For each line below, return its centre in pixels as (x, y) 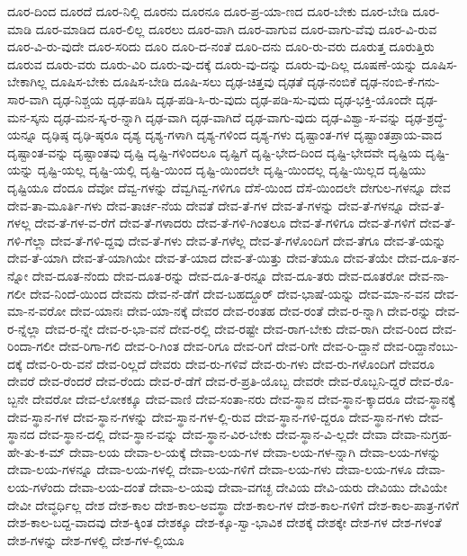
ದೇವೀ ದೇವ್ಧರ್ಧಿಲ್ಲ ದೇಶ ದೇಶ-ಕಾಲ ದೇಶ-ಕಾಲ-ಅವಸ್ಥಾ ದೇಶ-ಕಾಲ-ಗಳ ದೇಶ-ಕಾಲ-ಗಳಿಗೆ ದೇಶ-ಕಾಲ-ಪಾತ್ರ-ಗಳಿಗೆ (233, 504)
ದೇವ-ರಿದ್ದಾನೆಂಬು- (421, 346)
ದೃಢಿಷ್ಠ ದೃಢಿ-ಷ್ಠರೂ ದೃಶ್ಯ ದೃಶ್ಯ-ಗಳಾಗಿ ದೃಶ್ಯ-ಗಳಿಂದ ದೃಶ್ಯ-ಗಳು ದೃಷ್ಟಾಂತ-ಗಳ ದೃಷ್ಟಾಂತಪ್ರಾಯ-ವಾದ (242, 135)
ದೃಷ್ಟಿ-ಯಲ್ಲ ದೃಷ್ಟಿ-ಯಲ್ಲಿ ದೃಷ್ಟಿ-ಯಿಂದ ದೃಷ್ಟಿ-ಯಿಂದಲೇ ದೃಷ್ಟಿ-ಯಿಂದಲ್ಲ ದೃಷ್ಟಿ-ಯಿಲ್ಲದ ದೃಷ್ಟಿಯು (232, 170)
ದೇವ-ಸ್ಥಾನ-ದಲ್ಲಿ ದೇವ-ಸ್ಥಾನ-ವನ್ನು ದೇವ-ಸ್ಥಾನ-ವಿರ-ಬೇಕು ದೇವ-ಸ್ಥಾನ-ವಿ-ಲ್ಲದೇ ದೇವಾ (213, 434)
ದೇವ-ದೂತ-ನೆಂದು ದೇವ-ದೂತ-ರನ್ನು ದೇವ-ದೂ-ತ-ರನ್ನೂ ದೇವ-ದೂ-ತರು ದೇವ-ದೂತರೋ (218, 275)
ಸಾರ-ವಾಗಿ (28, 99)
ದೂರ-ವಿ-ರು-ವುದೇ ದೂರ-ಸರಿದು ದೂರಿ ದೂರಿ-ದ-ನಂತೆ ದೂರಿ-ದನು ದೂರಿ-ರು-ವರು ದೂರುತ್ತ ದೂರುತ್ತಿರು (221, 46)
